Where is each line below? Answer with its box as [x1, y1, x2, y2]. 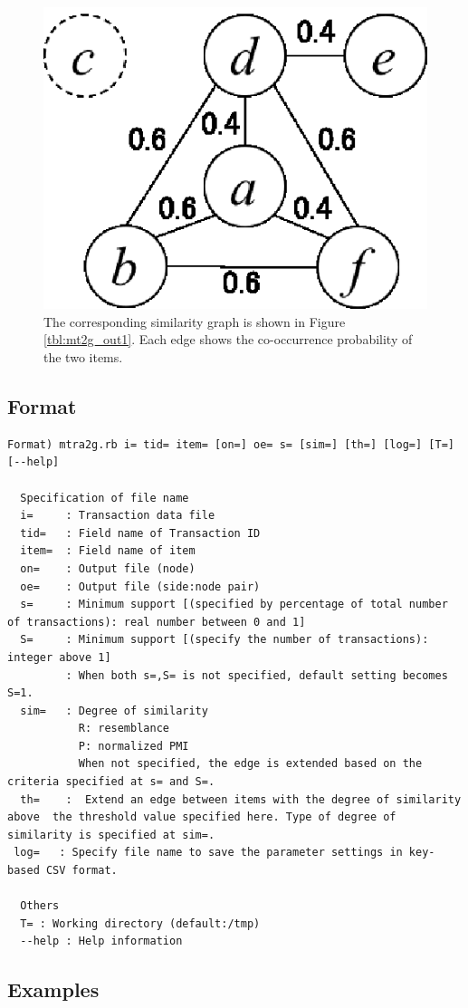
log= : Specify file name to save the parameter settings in [14, 846, 403, 859]
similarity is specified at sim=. [7, 828, 215, 841]
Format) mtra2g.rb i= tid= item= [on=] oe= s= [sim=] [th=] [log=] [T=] [7, 437, 454, 451]
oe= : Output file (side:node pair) [20, 580, 261, 593]
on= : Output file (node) [20, 562, 196, 575]
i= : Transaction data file [20, 509, 215, 523]
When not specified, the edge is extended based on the [78, 757, 423, 771]
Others [20, 899, 60, 913]
